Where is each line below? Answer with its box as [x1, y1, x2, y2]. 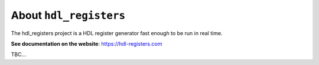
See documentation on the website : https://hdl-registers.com [11, 40, 162, 47]
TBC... [11, 51, 27, 58]
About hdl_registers [11, 9, 126, 22]
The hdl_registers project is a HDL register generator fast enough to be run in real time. [11, 29, 223, 36]
